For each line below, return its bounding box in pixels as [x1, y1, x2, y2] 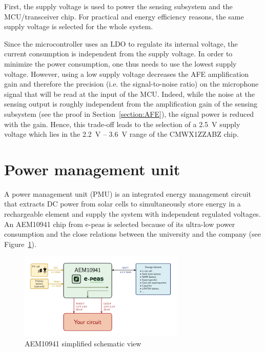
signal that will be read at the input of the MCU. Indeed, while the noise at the [4, 88, 255, 99]
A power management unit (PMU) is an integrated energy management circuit [4, 188, 251, 199]
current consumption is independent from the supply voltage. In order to [4, 48, 233, 59]
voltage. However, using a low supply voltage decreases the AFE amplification [4, 68, 249, 79]
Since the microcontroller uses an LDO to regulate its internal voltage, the [4, 38, 238, 49]
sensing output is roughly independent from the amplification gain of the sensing [4, 98, 258, 109]
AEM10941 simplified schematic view [25, 338, 141, 349]
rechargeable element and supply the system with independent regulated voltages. [4, 209, 261, 219]
